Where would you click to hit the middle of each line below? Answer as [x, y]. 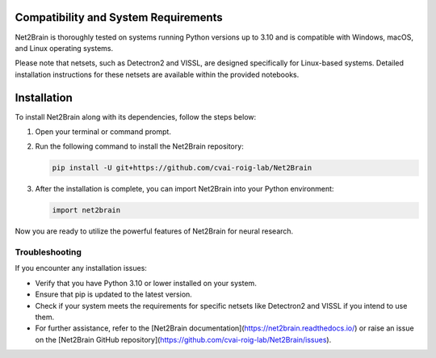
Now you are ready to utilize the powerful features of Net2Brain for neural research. [154, 231]
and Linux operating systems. [64, 48]
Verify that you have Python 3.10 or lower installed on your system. [146, 283]
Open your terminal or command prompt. [103, 131]
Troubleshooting [48, 252]
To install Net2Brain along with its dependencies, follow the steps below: [136, 116]
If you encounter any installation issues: [81, 268]
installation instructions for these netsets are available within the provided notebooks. [157, 74]
